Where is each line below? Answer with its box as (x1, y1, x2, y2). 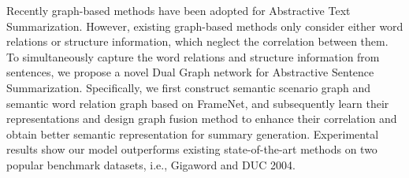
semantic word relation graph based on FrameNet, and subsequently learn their (6, 95, 389, 111)
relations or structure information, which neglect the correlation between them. (6, 33, 389, 50)
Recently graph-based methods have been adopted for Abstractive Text (6, 2, 351, 18)
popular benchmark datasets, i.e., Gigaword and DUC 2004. (6, 156, 296, 172)
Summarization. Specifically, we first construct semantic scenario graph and (6, 79, 371, 95)
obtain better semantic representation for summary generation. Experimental (6, 125, 379, 142)
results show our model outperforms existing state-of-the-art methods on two (6, 141, 377, 158)
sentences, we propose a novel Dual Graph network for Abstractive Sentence (6, 64, 374, 80)
